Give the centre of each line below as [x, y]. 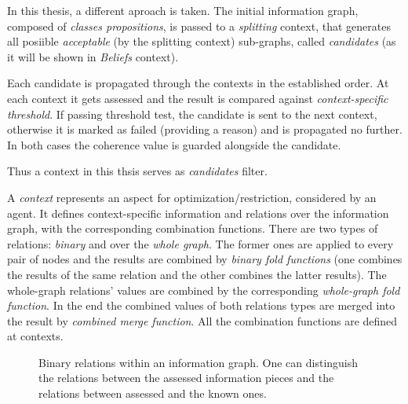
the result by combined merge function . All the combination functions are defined [202, 320]
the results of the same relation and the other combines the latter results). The [197, 274]
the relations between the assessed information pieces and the [186, 378]
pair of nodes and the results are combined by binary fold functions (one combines [205, 259]
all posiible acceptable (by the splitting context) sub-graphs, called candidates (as [202, 41]
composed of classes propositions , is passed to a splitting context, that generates [199, 26]
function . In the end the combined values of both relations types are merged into [201, 305]
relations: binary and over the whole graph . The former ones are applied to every [200, 243]
